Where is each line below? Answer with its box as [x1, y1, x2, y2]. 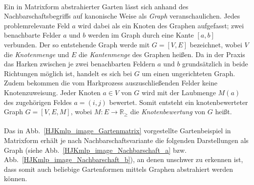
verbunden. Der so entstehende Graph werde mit [4, 39, 150, 49]
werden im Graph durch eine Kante [88, 30, 194, 40]
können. [4, 173, 27, 184]
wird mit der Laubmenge [142, 87, 216, 97]
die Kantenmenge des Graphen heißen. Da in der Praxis [78, 49, 245, 59]
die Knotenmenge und [4, 49, 69, 59]
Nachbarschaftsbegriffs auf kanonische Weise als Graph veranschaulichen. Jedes [4, 11, 240, 21]
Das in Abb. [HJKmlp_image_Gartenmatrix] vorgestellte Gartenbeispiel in [4, 125, 231, 136]
